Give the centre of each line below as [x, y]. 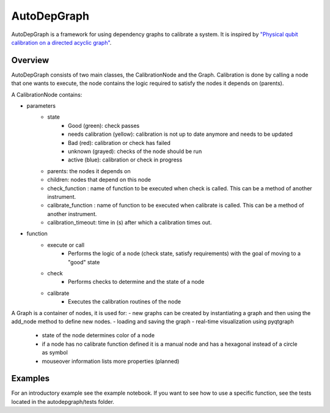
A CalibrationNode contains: [47, 94]
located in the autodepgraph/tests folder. [63, 401]
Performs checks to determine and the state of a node [136, 282]
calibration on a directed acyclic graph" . [61, 42]
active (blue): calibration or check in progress [125, 160]
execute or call [66, 245]
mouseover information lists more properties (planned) [111, 361]
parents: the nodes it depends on [89, 171]
